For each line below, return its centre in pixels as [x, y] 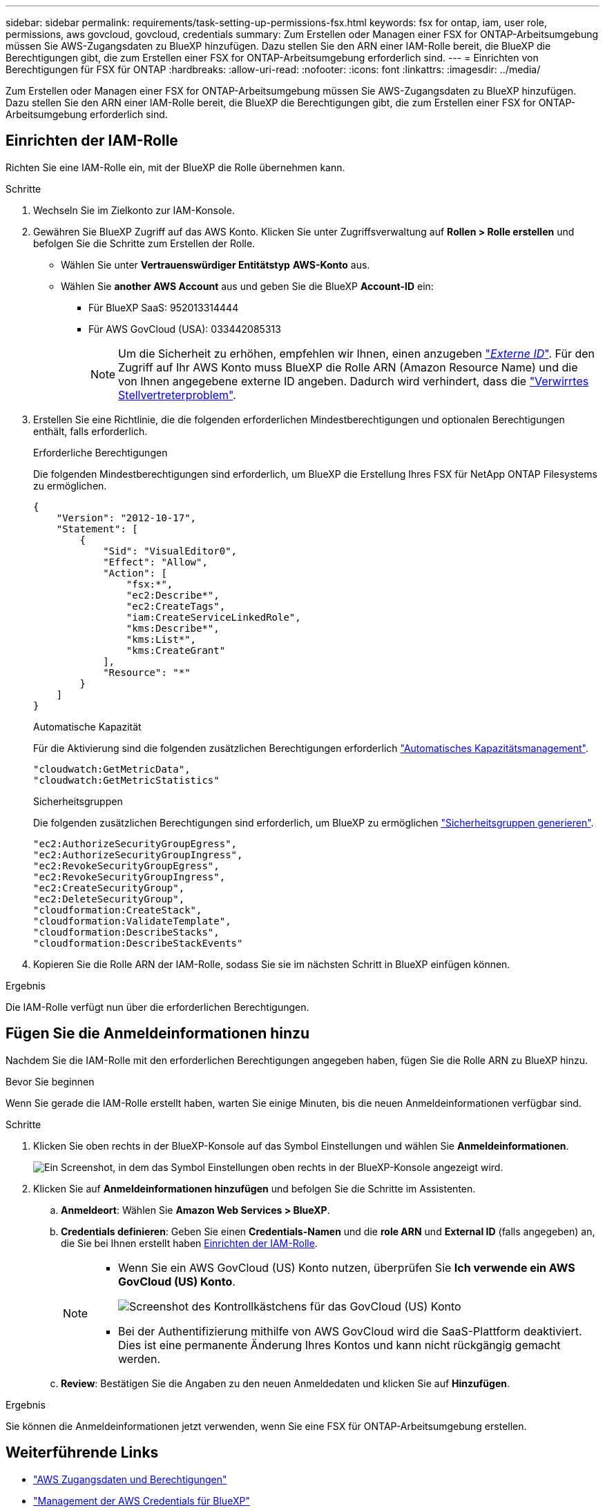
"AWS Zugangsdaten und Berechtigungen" [130, 1479]
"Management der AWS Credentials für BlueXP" [142, 1500]
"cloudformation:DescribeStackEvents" [138, 943]
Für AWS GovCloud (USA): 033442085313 [185, 329]
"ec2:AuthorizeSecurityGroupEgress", [135, 843]
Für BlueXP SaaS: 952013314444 [164, 307]
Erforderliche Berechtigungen [100, 452]
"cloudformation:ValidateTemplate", [132, 921]
